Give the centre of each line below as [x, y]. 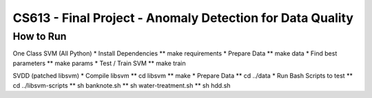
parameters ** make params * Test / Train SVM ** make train [99, 63]
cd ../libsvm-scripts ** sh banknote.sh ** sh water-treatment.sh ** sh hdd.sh [122, 85]
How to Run [40, 36]
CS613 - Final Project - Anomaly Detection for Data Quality [183, 18]
